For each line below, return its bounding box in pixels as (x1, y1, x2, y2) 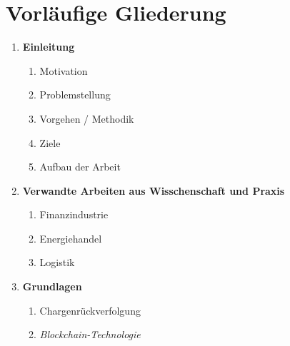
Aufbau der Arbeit (39, 159, 121, 174)
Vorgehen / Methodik (39, 111, 134, 126)
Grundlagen (22, 279, 82, 294)
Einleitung (22, 39, 75, 54)
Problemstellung (39, 87, 111, 102)
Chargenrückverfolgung (39, 302, 141, 317)
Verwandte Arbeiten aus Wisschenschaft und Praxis (22, 183, 285, 198)
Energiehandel (39, 230, 102, 245)
